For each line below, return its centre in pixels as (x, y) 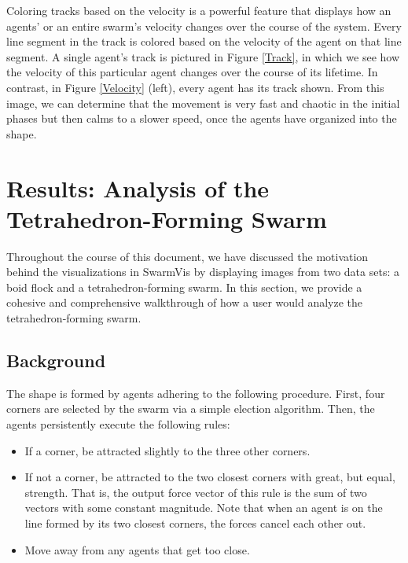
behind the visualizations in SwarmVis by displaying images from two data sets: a (203, 272)
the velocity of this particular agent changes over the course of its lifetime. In (192, 72)
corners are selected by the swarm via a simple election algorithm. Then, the (191, 408)
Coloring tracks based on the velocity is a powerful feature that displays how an (199, 10)
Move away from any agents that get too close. (137, 549)
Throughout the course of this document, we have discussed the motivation (187, 256)
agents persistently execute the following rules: (118, 424)
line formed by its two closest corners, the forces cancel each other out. (195, 523)
